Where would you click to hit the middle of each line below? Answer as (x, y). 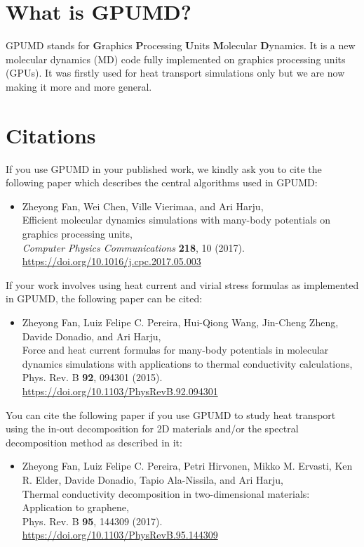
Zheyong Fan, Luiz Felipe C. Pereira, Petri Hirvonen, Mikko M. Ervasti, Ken (187, 466)
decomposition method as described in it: (94, 442)
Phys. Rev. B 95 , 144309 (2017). (92, 521)
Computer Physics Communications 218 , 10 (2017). (133, 247)
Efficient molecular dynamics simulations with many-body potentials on (176, 220)
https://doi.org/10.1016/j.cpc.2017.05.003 (112, 261)
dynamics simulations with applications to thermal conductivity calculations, (187, 363)
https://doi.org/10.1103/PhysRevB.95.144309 (120, 535)
